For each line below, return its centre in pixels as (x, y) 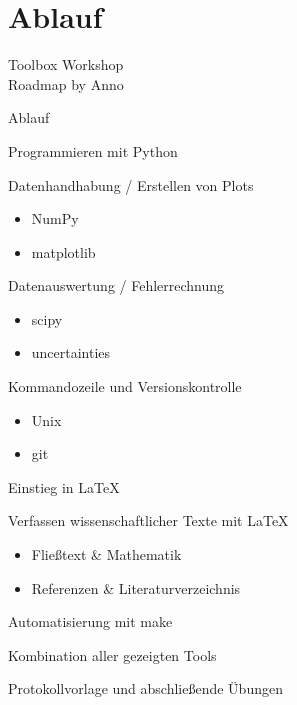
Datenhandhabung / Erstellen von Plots (131, 184)
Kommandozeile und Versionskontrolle (125, 386)
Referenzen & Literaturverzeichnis (136, 587)
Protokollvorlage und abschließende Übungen (145, 688)
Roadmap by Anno (66, 83)
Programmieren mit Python (93, 150)
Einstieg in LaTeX (64, 486)
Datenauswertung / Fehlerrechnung (116, 285)
